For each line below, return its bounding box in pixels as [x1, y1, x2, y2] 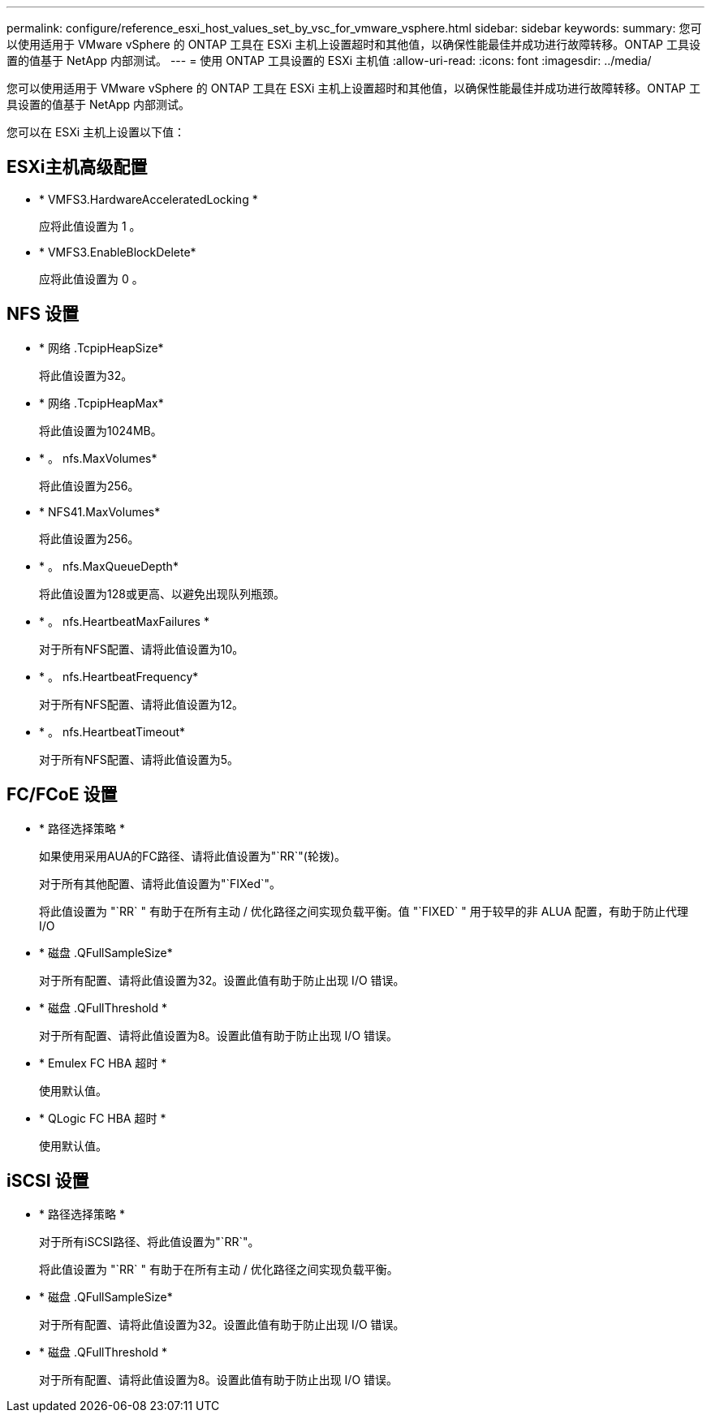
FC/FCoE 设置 [6, 784, 118, 805]
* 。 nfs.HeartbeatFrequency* [39, 669, 199, 684]
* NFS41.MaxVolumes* [39, 504, 161, 519]
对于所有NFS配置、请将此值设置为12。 [39, 697, 244, 711]
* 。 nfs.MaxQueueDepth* [39, 559, 179, 573]
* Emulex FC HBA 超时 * [39, 1055, 167, 1070]
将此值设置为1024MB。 [39, 423, 162, 438]
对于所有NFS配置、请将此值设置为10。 [39, 641, 244, 656]
